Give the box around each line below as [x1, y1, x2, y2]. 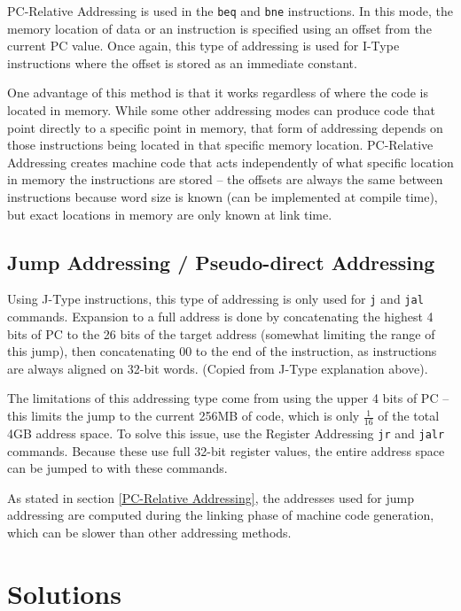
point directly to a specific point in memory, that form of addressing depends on [7, 118, 443, 136]
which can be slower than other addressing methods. [7, 522, 292, 541]
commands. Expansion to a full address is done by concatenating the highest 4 [7, 307, 434, 326]
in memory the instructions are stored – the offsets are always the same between [7, 170, 443, 189]
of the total [378, 406, 440, 425]
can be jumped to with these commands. [7, 459, 228, 477]
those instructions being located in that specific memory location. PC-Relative [7, 135, 434, 154]
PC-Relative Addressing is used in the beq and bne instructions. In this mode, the [7, 2, 453, 19]
